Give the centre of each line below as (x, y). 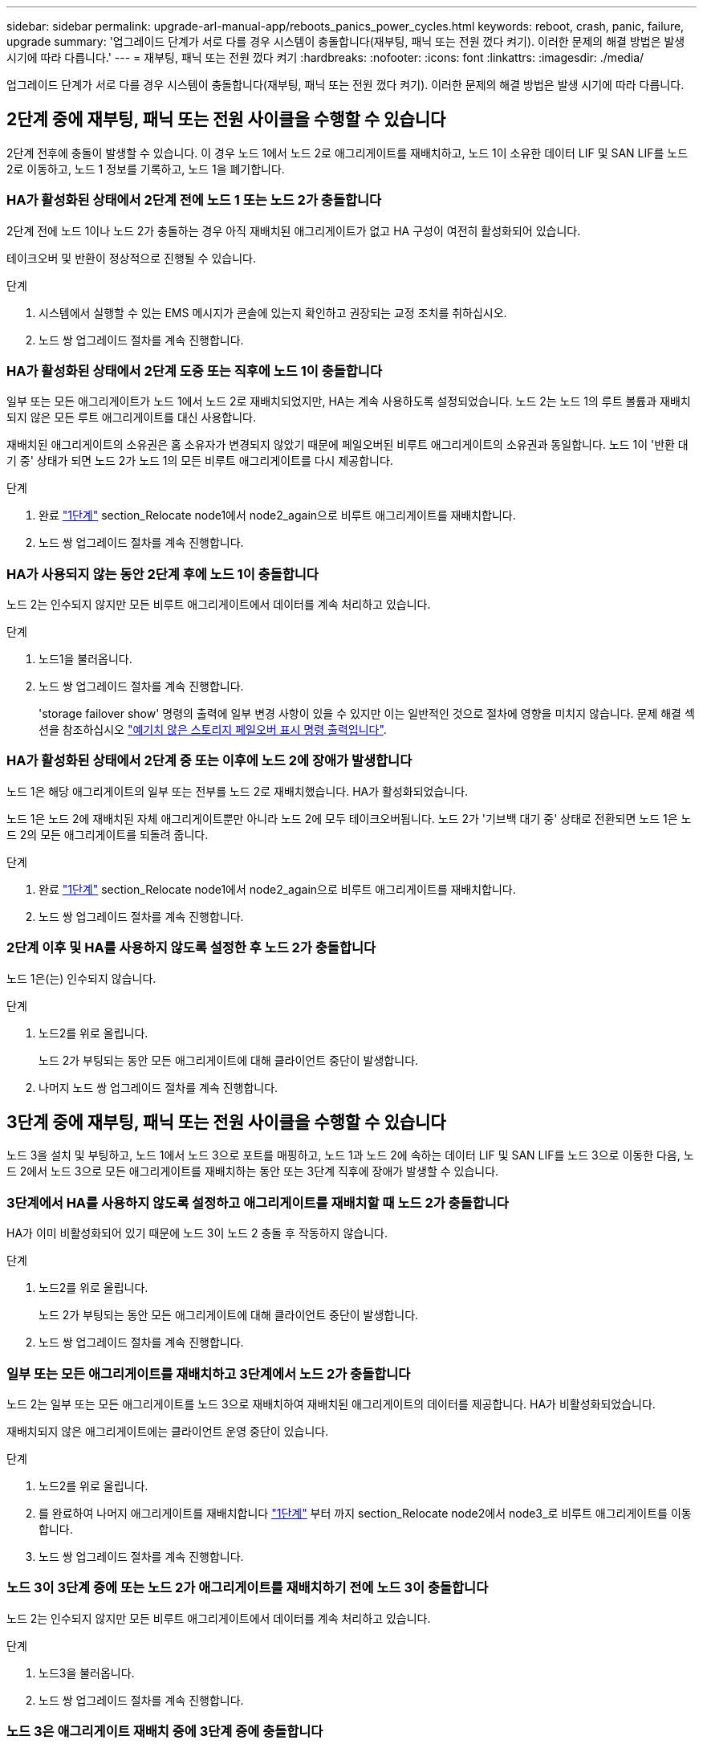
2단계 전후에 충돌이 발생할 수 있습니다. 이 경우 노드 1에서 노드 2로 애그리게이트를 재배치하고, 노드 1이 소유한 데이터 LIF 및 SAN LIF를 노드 (347, 153)
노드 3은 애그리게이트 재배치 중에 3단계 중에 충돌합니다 (165, 1732)
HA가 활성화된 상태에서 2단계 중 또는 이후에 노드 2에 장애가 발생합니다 (209, 761)
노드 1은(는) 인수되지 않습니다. (81, 978)
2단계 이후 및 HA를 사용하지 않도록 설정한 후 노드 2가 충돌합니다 (191, 948)
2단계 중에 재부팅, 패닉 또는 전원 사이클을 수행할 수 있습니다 (226, 120)
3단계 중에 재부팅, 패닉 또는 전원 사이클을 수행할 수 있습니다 (226, 1123)
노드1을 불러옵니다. (85, 659)
